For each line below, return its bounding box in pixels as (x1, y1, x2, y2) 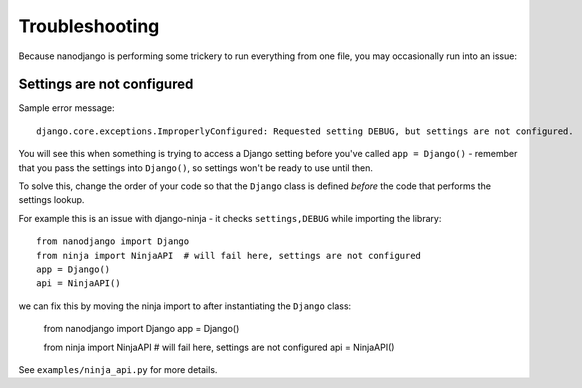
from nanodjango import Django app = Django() (43, 323, 240, 335)
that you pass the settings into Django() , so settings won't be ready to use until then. (18, 161, 374, 174)
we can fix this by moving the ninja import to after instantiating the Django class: (18, 300, 352, 312)
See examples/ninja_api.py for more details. (18, 363, 218, 375)
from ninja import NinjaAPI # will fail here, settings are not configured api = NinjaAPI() (43, 341, 395, 353)
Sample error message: (18, 102, 115, 114)
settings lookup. (18, 194, 85, 206)
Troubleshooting (18, 15, 160, 37)
